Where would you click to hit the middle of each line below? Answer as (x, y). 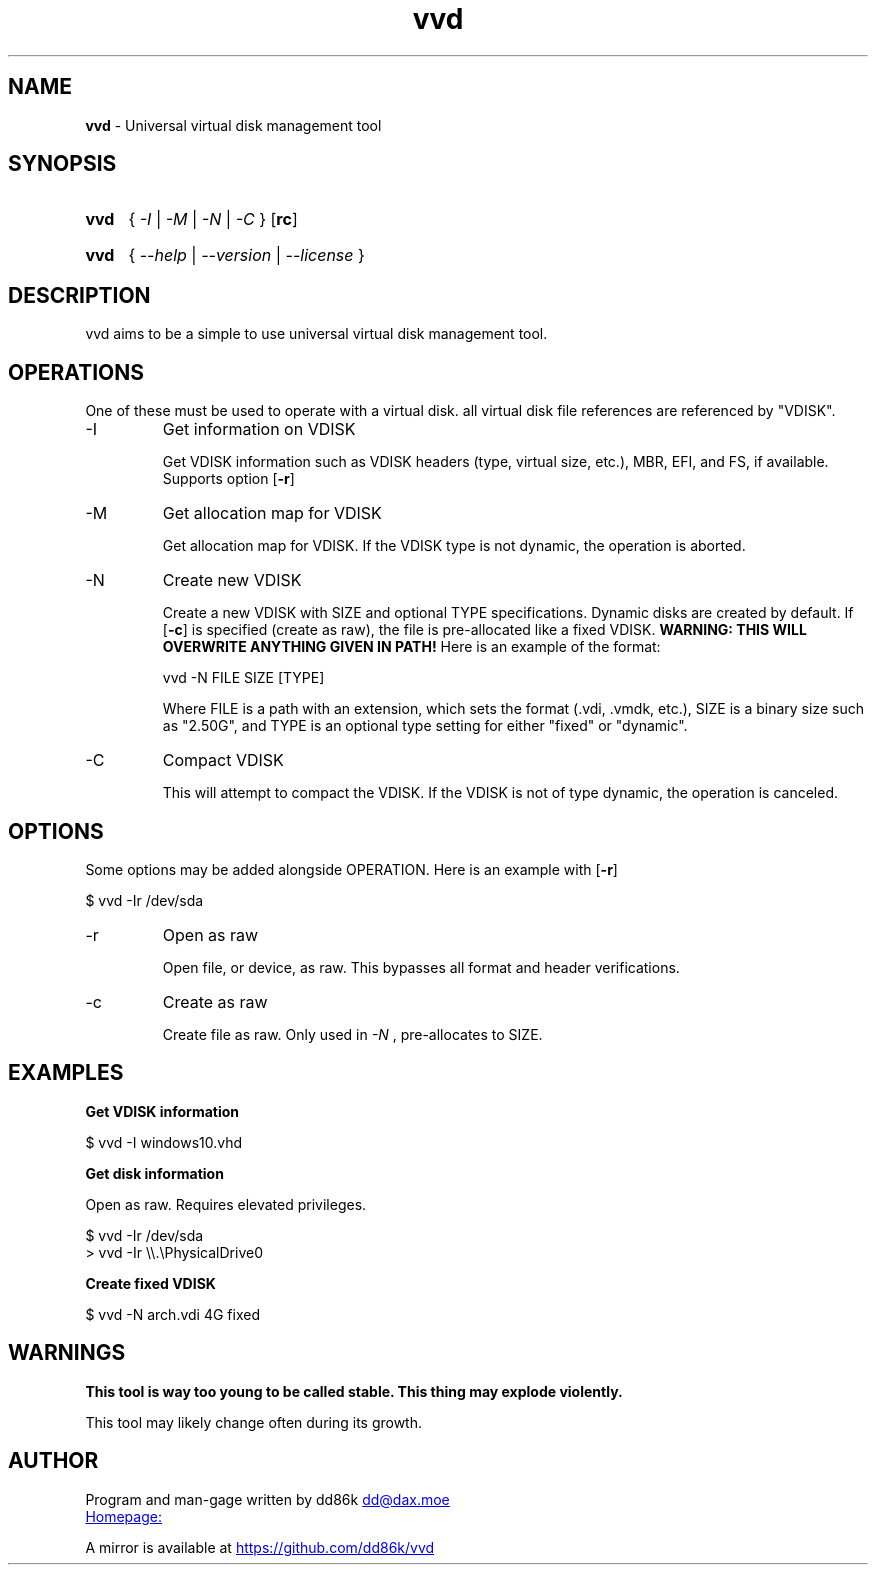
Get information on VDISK (259, 429)
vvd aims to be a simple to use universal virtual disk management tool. (316, 334)
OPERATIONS (76, 372)
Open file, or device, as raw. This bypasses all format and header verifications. (421, 967)
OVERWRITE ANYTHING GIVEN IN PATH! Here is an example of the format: (411, 647)
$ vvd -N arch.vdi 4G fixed (172, 1314)
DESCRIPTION (79, 295)
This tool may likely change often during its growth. (254, 1422)
